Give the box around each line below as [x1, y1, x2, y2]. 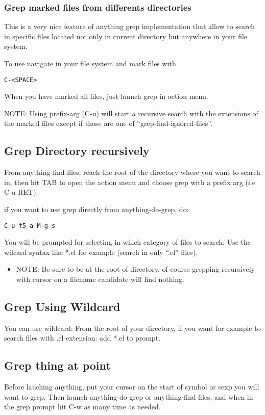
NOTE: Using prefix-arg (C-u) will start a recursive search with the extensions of [4, 108, 258, 118]
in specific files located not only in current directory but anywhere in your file [4, 31, 248, 41]
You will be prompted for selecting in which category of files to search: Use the [4, 237, 251, 247]
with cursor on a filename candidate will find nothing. [16, 274, 184, 284]
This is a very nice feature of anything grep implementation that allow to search [4, 21, 255, 32]
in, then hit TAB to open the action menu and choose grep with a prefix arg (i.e [4, 176, 255, 187]
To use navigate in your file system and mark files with [4, 58, 176, 68]
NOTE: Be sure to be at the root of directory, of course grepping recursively [16, 264, 255, 274]
